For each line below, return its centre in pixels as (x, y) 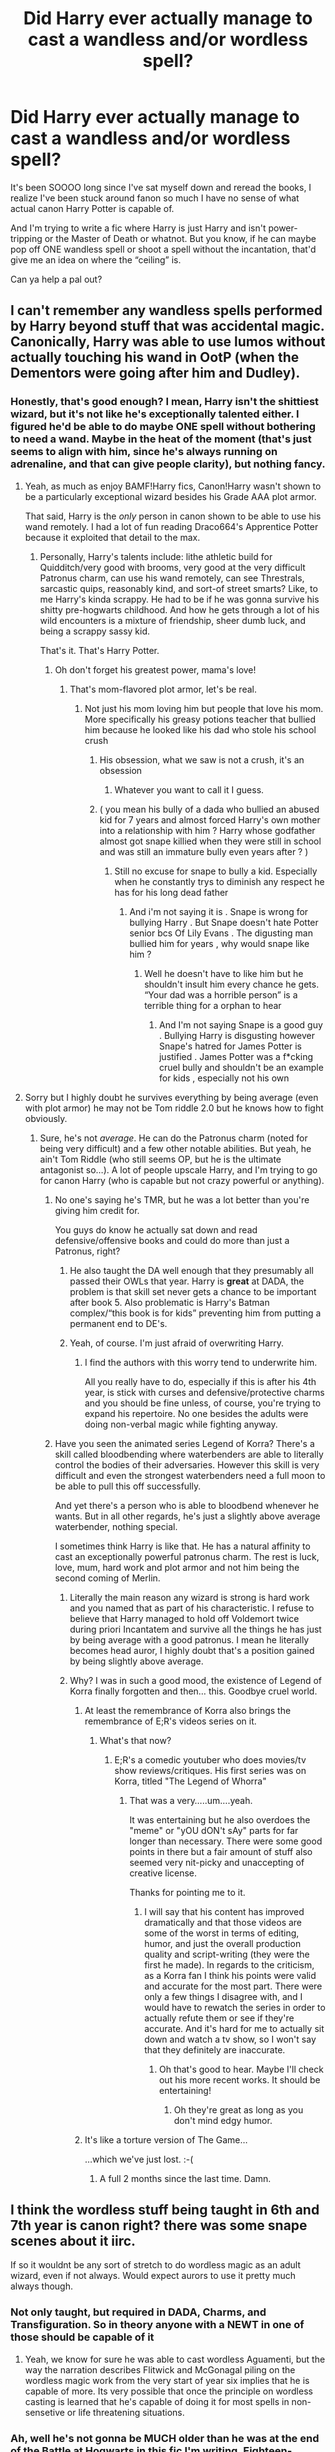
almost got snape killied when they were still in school (210, 841)
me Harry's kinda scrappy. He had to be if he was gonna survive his (179, 599)
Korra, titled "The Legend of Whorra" (190, 1781)
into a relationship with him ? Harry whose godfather (207, 830)
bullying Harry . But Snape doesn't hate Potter (224, 922)
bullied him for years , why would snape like (219, 943)
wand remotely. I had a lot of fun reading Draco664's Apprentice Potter (171, 526)
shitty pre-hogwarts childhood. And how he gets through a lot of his (179, 609)
